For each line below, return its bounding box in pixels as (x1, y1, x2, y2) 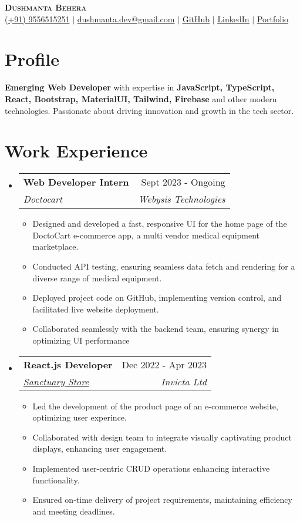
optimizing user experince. (32, 411, 127, 423)
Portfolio (257, 12, 289, 25)
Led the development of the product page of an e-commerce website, (32, 399, 278, 412)
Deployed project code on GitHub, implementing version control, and (32, 291, 282, 304)
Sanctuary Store (23, 374, 89, 388)
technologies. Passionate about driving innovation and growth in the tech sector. (5, 104, 294, 116)
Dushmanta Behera (5, 1, 87, 13)
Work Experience (5, 139, 148, 163)
